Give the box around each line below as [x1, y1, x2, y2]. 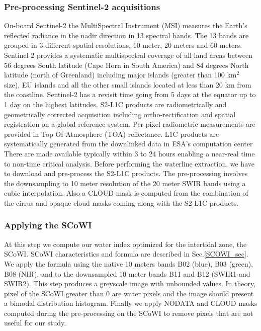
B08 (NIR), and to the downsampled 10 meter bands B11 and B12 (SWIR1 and [4, 268, 250, 279]
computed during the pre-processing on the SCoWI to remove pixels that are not [4, 307, 253, 318]
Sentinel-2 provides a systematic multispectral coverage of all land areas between [4, 50, 252, 60]
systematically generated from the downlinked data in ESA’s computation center [4, 138, 253, 149]
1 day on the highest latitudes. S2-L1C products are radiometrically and [4, 99, 227, 109]
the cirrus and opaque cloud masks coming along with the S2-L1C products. [4, 197, 239, 208]
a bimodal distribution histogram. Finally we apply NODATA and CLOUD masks [4, 298, 257, 308]
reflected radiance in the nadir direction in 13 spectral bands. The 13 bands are [4, 30, 249, 40]
